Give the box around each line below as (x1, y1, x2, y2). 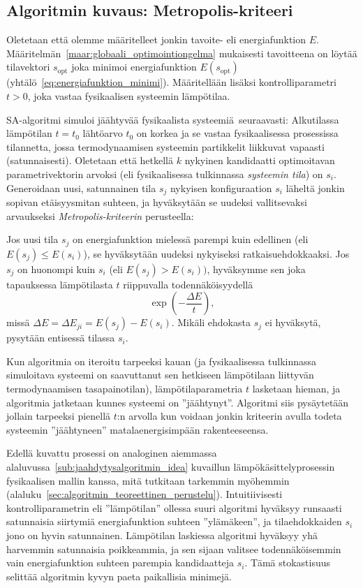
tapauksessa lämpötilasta (6, 277, 113, 291)
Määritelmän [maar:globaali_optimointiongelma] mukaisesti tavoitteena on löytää (6, 45, 357, 60)
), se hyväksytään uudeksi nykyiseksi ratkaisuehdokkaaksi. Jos (83, 246, 350, 260)
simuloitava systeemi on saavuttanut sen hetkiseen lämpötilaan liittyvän (6, 367, 314, 382)
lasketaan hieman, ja (252, 381, 341, 396)
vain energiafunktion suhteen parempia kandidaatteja (6, 555, 235, 570)
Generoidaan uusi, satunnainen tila (6, 180, 156, 195)
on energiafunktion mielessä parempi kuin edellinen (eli (72, 232, 309, 247)
